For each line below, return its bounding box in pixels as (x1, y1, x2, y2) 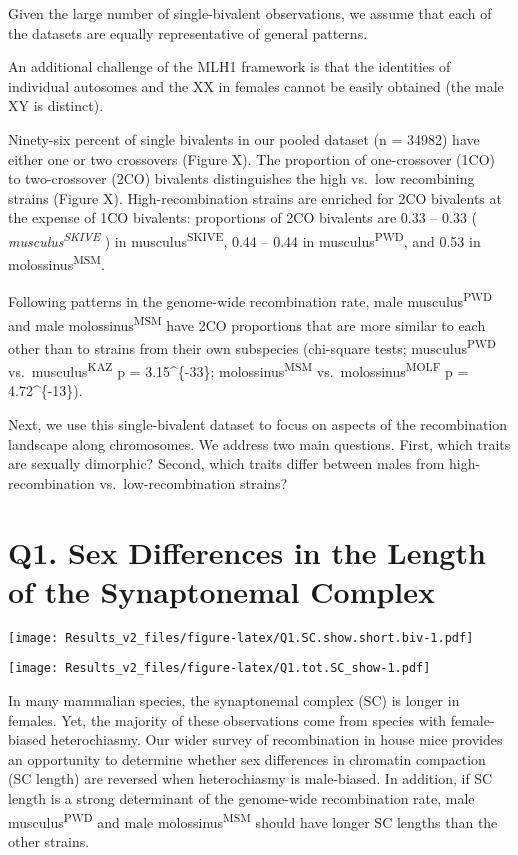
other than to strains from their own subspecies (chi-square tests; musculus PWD (8, 334, 496, 358)
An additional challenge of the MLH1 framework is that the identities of (8, 56, 451, 77)
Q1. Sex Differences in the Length (8, 531, 486, 572)
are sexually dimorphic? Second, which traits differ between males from (8, 453, 445, 474)
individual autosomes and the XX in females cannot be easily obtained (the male (8, 75, 504, 96)
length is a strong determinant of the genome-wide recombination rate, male (8, 788, 475, 808)
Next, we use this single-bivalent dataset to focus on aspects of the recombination (8, 414, 508, 435)
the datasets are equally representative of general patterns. (8, 22, 368, 43)
